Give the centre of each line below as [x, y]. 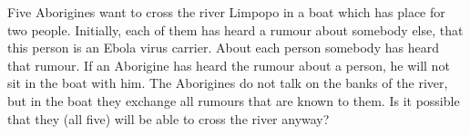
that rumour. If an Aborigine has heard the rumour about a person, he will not [229, 65]
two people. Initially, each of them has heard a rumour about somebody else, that [235, 29]
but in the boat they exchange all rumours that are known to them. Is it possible [234, 100]
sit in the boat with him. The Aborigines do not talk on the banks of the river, [228, 83]
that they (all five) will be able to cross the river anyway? [169, 118]
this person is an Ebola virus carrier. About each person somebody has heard [223, 48]
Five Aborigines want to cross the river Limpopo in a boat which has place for [226, 12]
